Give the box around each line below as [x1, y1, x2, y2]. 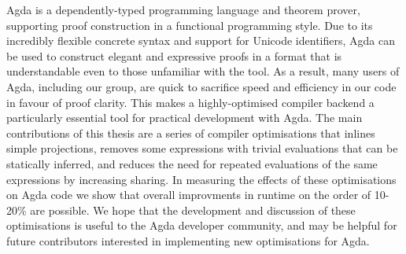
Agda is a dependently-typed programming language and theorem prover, [6, 2, 360, 17]
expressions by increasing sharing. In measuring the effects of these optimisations [6, 171, 397, 187]
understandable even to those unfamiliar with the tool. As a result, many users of [6, 63, 400, 79]
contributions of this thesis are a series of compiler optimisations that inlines [6, 124, 375, 141]
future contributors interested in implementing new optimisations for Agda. [6, 232, 370, 248]
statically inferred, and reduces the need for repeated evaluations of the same [6, 155, 378, 171]
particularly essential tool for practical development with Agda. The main [6, 109, 363, 126]
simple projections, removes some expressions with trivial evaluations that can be [6, 140, 398, 156]
